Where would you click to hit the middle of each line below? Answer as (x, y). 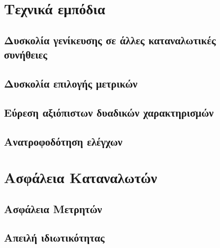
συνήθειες (26, 54)
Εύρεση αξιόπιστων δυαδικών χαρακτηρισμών (109, 112)
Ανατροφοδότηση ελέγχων (63, 141)
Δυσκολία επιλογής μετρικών (71, 83)
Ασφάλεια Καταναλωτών (81, 177)
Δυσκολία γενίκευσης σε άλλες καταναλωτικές (110, 40)
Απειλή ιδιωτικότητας (54, 237)
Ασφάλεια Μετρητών (53, 208)
